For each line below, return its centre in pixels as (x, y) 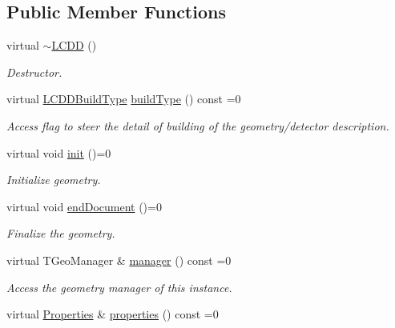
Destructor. (34, 72)
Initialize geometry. (54, 180)
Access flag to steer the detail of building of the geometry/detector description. (198, 125)
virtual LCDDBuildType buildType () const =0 (124, 99)
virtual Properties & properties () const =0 (113, 314)
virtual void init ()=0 (59, 152)
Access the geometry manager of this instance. (119, 287)
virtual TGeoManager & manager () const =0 (119, 260)
